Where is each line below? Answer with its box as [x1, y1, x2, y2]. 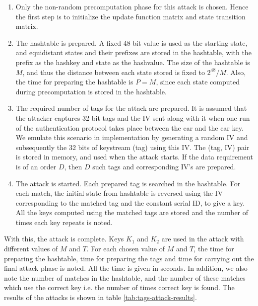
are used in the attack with [161, 233, 244, 244]
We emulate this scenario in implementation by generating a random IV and [15, 132, 248, 143]
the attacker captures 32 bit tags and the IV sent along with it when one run [15, 112, 250, 123]
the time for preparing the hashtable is [15, 76, 133, 87]
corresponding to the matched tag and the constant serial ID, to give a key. [15, 197, 245, 208]
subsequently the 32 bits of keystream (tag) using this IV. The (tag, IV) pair [15, 142, 250, 152]
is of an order [15, 161, 57, 171]
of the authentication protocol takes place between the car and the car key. [15, 122, 244, 133]
